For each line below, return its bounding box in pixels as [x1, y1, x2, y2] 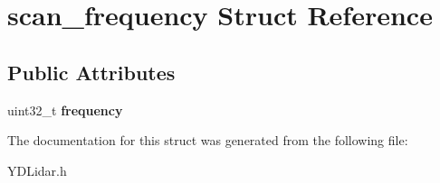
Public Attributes [7, 58, 176, 86]
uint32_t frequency [7, 100, 123, 119]
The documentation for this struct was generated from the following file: [7, 131, 408, 150]
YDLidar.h [7, 160, 67, 179]
